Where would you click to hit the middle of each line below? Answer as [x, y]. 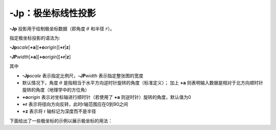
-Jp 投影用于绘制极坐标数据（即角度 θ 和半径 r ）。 [62, 29]
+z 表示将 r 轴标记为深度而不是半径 [59, 111]
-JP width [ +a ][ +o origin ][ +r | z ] [40, 57]
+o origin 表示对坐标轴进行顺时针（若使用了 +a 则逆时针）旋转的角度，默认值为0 [107, 97]
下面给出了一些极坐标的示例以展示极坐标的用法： [61, 121]
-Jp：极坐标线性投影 [53, 13]
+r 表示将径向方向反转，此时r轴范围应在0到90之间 [75, 104]
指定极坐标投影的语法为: [35, 38]
